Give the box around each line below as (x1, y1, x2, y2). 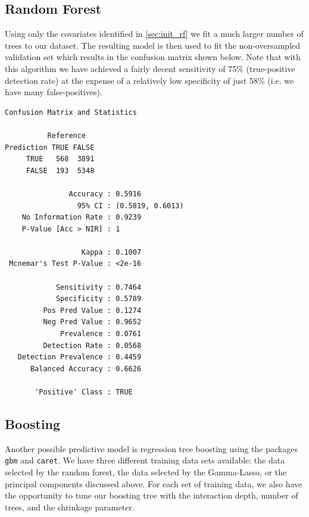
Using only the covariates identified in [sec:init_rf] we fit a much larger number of (5, 27, 304, 40)
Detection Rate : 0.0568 (43, 341, 142, 350)
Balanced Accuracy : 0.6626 (30, 364, 142, 373)
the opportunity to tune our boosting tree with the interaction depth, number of (5, 489, 298, 502)
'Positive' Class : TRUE (35, 388, 133, 397)
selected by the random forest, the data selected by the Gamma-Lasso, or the (5, 466, 287, 478)
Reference (47, 131, 86, 140)
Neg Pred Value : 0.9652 (43, 318, 142, 327)
